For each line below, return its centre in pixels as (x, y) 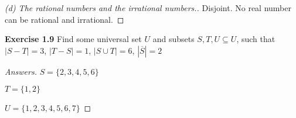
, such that (256, 39)
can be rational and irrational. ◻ (64, 19)
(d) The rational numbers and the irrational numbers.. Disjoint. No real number (148, 8)
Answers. (21, 71)
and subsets (173, 39)
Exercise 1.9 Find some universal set (73, 39)
